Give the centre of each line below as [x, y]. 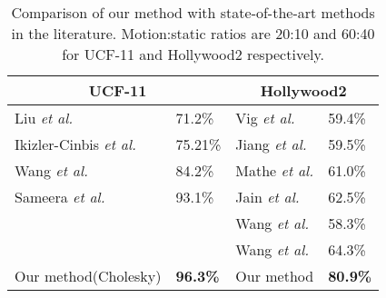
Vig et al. [265, 118]
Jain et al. [267, 197]
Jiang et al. [271, 144]
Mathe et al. [275, 170]
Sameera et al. [60, 197]
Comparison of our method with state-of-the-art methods [193, 12]
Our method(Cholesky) [88, 276]
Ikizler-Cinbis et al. [75, 144]
